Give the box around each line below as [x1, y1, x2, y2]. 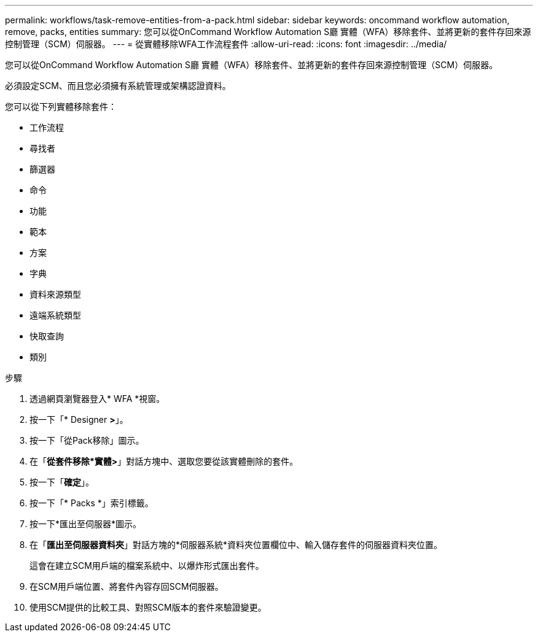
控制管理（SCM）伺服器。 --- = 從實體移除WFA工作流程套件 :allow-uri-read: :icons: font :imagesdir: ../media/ [5, 39, 447, 49]
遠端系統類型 [29, 310, 81, 320]
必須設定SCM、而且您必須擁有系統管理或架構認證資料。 [5, 80, 231, 91]
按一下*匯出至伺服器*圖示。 [29, 519, 142, 529]
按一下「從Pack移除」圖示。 [29, 435, 144, 446]
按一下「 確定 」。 [29, 477, 94, 487]
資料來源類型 [29, 289, 81, 299]
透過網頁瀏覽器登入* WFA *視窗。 [29, 393, 165, 404]
